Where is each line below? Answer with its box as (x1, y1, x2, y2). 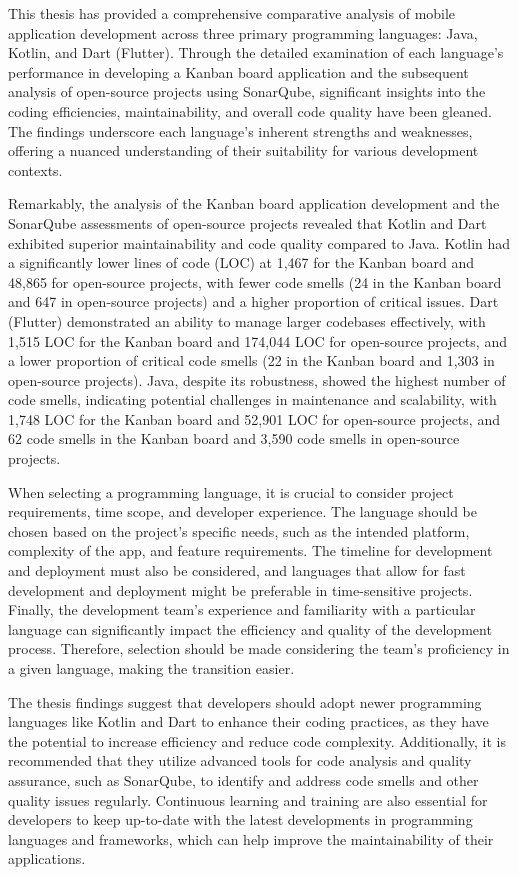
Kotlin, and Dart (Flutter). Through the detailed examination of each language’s (8, 42, 504, 63)
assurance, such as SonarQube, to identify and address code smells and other (8, 769, 479, 790)
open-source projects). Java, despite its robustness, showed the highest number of (8, 369, 506, 390)
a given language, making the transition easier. (8, 658, 295, 678)
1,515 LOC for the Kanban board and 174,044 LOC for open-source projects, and (8, 330, 507, 351)
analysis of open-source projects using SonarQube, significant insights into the (8, 81, 486, 102)
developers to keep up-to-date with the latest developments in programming (8, 809, 473, 830)
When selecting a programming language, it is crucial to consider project (8, 481, 454, 502)
